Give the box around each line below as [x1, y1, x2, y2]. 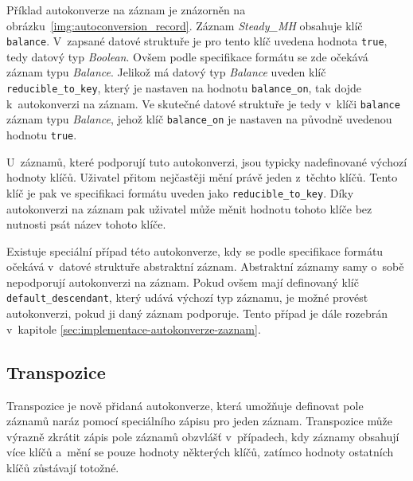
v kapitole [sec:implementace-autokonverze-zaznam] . [6, 320, 261, 337]
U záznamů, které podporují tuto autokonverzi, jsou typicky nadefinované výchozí [6, 153, 407, 170]
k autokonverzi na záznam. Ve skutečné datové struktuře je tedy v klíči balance [6, 95, 400, 111]
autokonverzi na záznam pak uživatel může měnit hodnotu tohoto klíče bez [6, 200, 372, 217]
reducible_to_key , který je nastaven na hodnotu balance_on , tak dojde [6, 80, 362, 96]
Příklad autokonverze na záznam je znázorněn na [6, 2, 246, 18]
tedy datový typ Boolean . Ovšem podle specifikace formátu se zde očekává [6, 48, 368, 65]
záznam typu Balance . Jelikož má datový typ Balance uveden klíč [6, 64, 326, 80]
